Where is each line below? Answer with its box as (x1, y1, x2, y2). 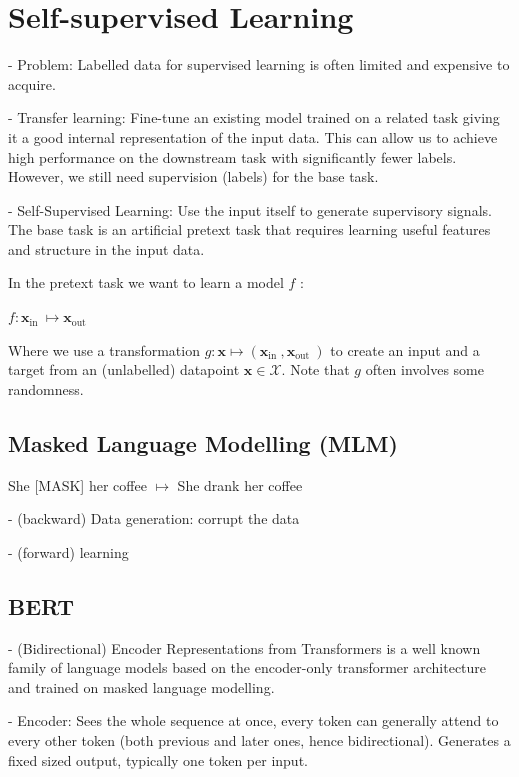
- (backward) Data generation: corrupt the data (8, 508, 300, 529)
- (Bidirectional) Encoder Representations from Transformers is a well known (8, 637, 481, 658)
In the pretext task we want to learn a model (8, 272, 284, 293)
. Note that (281, 359, 350, 380)
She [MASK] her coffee (8, 474, 147, 495)
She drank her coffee (177, 474, 303, 495)
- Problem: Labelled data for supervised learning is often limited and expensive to (8, 54, 510, 75)
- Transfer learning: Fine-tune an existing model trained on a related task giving (8, 107, 500, 128)
